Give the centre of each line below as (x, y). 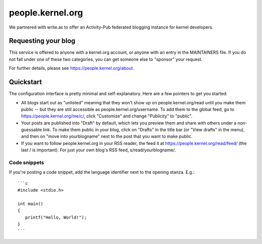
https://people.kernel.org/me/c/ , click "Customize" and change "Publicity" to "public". (107, 116)
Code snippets (27, 163)
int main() (31, 203)
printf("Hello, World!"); (56, 217)
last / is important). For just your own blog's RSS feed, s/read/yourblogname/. (98, 150)
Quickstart (25, 82)
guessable (32, 130)
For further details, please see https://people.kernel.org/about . (72, 68)
